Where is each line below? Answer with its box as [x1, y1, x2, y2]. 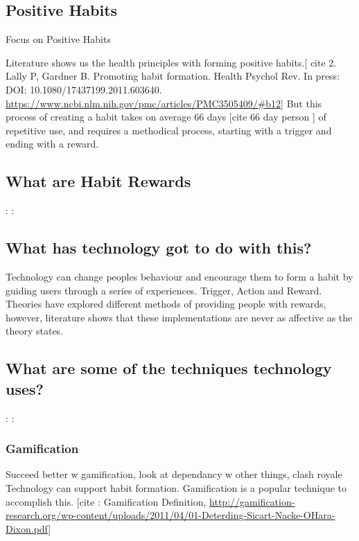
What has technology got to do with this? [6, 237, 312, 258]
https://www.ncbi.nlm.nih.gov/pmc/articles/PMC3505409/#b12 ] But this [6, 96, 322, 110]
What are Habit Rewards [6, 170, 191, 192]
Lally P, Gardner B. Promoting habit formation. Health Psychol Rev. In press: [6, 69, 340, 83]
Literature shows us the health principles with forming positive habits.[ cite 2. [6, 55, 337, 69]
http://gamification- [209, 494, 295, 508]
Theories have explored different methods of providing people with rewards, [6, 296, 326, 311]
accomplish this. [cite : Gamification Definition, [6, 494, 207, 508]
